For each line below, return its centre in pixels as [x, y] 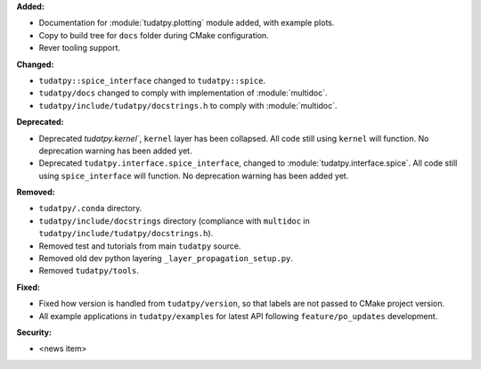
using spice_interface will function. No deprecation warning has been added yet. [194, 176]
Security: [34, 332]
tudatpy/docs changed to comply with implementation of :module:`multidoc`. [183, 93]
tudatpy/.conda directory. [90, 209]
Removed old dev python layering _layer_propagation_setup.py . [166, 258]
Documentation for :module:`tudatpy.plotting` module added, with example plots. [187, 23]
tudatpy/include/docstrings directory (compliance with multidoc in [175, 221]
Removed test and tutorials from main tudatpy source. [140, 246]
